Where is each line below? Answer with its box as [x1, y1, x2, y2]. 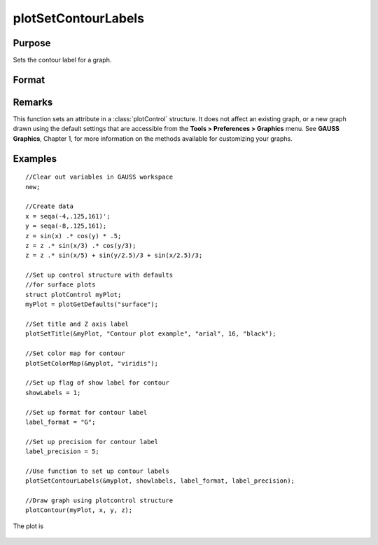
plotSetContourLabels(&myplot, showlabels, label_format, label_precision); [25, 477, 295, 485]
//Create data [25, 202, 73, 210]
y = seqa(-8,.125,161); [25, 222, 107, 230]
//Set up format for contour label [25, 408, 148, 416]
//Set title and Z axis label [25, 320, 129, 329]
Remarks [13, 96, 53, 108]
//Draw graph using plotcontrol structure [25, 497, 174, 504]
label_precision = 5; [25, 448, 99, 455]
